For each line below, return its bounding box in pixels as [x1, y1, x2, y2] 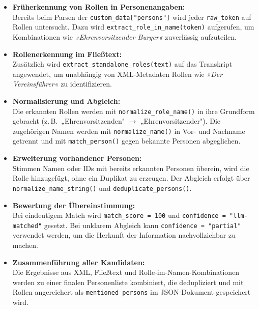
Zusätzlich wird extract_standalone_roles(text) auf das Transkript [12, 59, 233, 69]
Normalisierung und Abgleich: [12, 95, 121, 106]
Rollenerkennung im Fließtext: [12, 48, 122, 59]
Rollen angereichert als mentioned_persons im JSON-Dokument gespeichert [12, 287, 251, 297]
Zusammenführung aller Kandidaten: [12, 257, 145, 267]
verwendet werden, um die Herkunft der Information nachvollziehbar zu [12, 230, 236, 240]
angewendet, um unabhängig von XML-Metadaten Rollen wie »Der [12, 68, 223, 79]
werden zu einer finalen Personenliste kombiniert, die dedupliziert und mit [12, 276, 244, 287]
